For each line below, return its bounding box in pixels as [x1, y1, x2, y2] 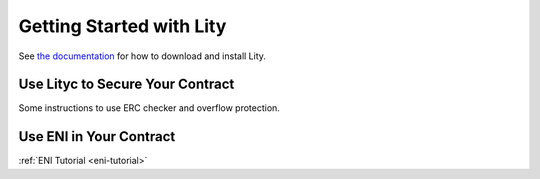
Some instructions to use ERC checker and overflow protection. [18, 102, 280, 114]
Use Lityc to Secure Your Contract [18, 76, 235, 93]
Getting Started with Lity [18, 15, 227, 37]
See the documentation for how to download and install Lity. [18, 50, 267, 62]
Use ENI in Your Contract [18, 128, 176, 145]
